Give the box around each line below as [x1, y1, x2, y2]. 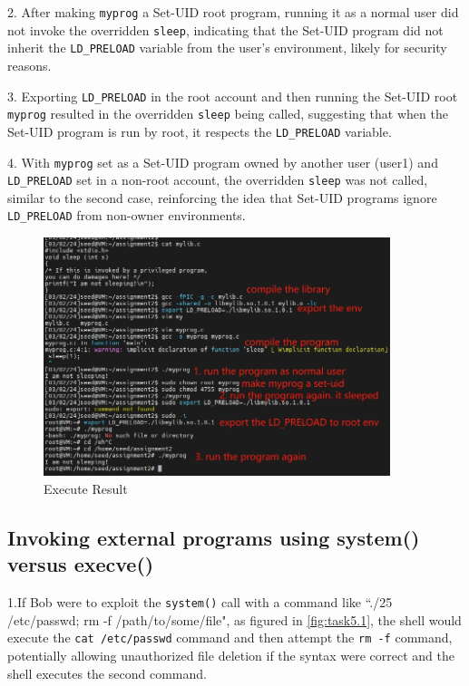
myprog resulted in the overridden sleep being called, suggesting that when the [7, 104, 448, 123]
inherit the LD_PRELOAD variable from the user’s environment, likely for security [7, 38, 447, 57]
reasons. [7, 55, 52, 74]
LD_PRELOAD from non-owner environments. [7, 206, 246, 225]
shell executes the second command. [7, 663, 207, 682]
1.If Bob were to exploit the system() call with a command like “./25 [7, 593, 393, 612]
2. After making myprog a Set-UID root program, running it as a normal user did [7, 3, 459, 21]
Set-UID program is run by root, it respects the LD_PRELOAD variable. [7, 121, 392, 140]
